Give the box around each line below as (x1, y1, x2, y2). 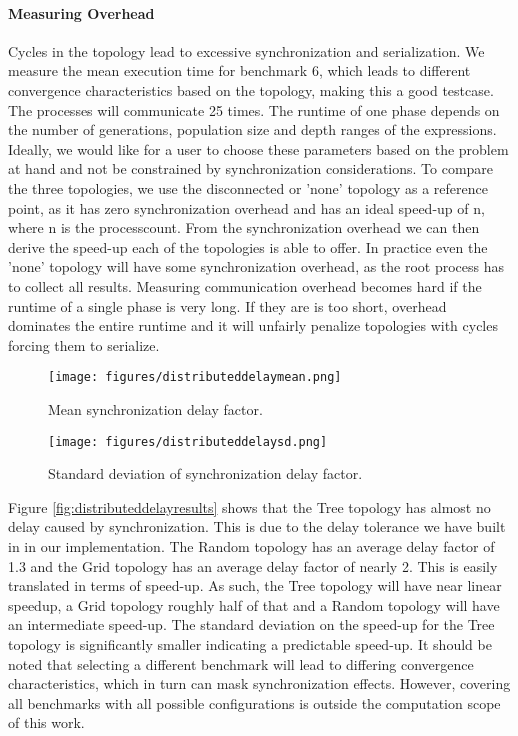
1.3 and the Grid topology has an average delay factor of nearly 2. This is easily (8, 555, 498, 576)
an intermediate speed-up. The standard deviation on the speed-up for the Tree (8, 614, 495, 635)
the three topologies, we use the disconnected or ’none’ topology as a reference (8, 177, 488, 198)
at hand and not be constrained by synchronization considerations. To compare (8, 158, 494, 179)
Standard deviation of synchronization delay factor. (48, 463, 363, 484)
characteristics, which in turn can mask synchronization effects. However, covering (8, 673, 511, 694)
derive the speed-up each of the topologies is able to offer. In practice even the (8, 236, 488, 257)
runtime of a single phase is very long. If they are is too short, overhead (8, 295, 447, 316)
